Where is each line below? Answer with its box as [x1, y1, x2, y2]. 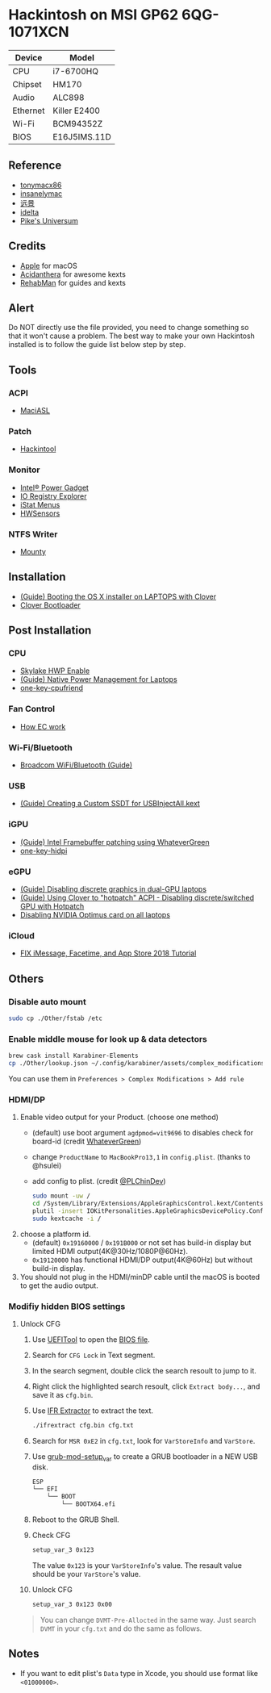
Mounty [19, 546, 47, 556]
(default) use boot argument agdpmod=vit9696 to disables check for [31, 1128, 254, 1138]
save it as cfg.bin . [31, 1390, 94, 1399]
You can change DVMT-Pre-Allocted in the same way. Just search [40, 1615, 256, 1624]
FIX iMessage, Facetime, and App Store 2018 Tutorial [19, 948, 197, 958]
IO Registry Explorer [19, 491, 87, 501]
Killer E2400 [52, 105, 101, 116]
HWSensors [19, 508, 60, 518]
